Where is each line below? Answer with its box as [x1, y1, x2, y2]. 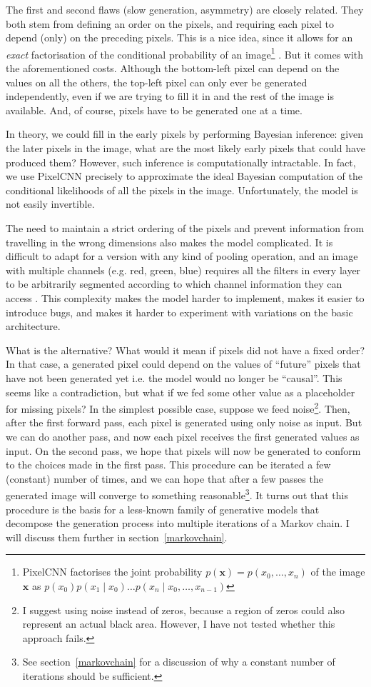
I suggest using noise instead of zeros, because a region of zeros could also [22, 602, 345, 617]
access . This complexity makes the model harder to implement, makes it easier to [6, 290, 365, 305]
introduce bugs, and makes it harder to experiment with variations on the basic [6, 304, 353, 319]
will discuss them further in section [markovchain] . [6, 529, 228, 544]
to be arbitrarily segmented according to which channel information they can [6, 276, 342, 291]
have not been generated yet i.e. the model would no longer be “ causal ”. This [6, 370, 342, 385]
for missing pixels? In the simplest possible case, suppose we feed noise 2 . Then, [6, 399, 350, 416]
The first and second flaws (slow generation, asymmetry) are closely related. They [6, 2, 364, 16]
